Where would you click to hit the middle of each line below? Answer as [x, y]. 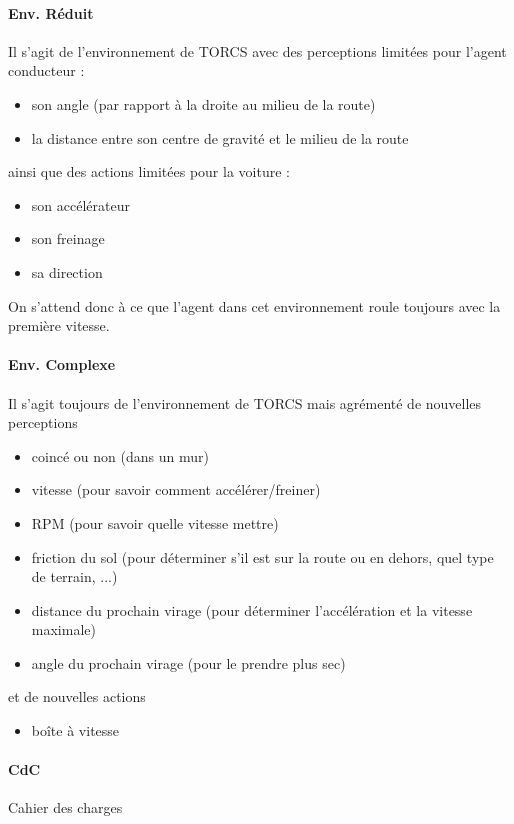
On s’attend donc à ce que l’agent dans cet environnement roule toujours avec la [254, 305]
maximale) [63, 629]
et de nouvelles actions [77, 696]
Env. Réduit [51, 12]
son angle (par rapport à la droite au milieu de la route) [203, 103]
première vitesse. [59, 325]
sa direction [67, 271]
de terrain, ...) [74, 576]
